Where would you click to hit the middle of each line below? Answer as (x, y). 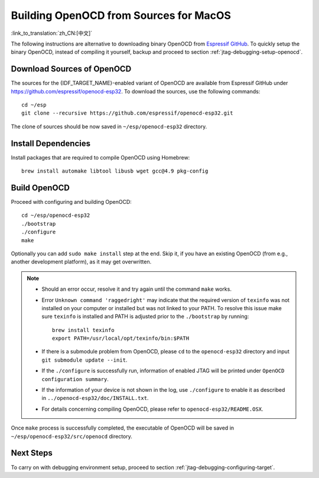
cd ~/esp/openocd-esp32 (56, 215)
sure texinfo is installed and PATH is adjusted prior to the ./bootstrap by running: (145, 317)
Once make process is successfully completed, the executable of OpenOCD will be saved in (123, 428)
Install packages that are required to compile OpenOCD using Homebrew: (100, 157)
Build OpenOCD (40, 188)
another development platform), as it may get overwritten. (81, 262)
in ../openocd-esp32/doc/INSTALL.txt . (95, 398)
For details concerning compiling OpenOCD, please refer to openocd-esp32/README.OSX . (152, 409)
